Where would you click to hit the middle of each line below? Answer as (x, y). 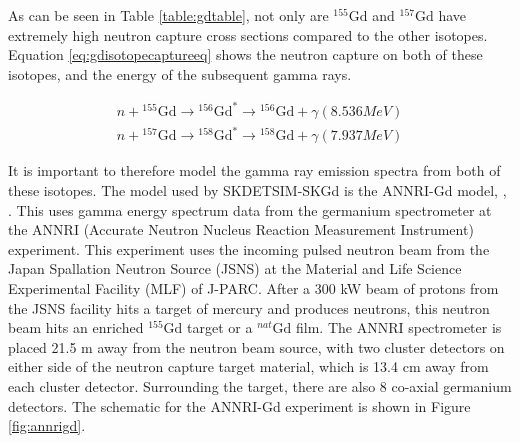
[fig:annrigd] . (47, 425)
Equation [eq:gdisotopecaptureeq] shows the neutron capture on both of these (245, 54)
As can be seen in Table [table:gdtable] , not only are (168, 15)
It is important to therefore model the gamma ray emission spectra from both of (254, 170)
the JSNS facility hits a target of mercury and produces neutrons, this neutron (249, 307)
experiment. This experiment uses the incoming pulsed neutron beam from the (249, 248)
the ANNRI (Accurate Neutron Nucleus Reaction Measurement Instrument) (241, 229)
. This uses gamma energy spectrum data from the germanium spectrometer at (250, 209)
